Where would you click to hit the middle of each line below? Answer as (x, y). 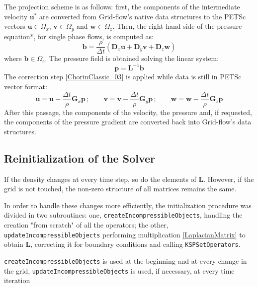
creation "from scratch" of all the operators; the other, (86, 225)
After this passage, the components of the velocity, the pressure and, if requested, (128, 112)
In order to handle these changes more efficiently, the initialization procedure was (128, 205)
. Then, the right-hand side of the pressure (177, 26)
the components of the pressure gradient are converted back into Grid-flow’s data (128, 122)
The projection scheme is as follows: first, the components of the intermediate (122, 6)
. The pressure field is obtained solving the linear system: (132, 58)
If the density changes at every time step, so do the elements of (100, 179)
